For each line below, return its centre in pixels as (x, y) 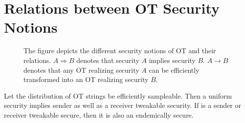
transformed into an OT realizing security (86, 79)
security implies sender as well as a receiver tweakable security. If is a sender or (122, 105)
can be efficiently (174, 70)
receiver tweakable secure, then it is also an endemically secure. (99, 114)
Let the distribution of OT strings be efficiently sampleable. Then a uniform (118, 95)
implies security (172, 60)
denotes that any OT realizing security (81, 70)
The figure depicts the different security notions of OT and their (120, 51)
